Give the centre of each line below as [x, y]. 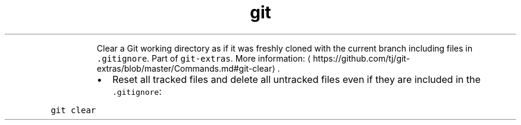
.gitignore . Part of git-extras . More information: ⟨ [204, 58]
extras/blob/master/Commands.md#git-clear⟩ [186, 68]
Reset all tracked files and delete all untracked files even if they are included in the [296, 79]
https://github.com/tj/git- [362, 58]
